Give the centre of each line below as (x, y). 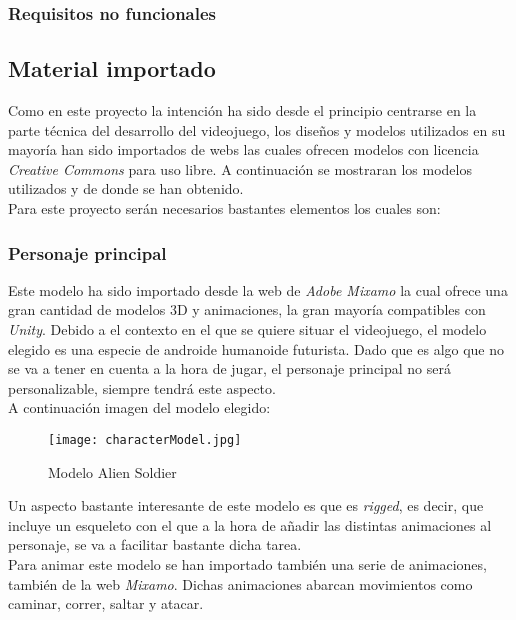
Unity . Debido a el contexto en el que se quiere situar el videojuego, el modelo (247, 329)
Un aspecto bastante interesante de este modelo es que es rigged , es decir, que (246, 505)
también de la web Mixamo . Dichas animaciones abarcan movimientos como (240, 583)
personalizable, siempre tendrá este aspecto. (142, 387)
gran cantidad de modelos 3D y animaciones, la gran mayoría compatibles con (247, 309)
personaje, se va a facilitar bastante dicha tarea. (155, 544)
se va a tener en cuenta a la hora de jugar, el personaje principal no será (230, 368)
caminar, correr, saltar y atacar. (106, 603)
